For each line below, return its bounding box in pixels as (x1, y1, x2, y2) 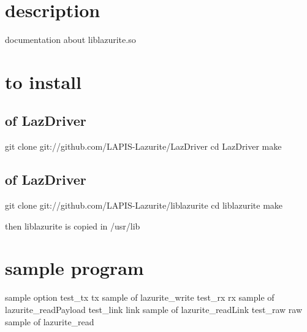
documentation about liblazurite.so (5, 33, 136, 46)
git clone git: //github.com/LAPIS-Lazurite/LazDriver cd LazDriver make (5, 140, 282, 153)
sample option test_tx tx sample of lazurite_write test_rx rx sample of (5, 291, 275, 304)
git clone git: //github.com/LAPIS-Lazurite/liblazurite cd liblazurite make (5, 199, 283, 212)
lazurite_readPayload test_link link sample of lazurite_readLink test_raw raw (5, 303, 303, 315)
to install (5, 69, 81, 94)
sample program (5, 255, 144, 280)
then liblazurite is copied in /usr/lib (5, 219, 140, 232)
